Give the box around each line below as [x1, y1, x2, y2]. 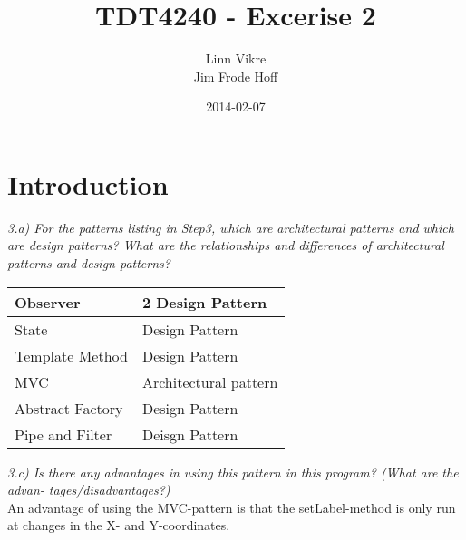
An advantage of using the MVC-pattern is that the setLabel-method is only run [7, 497, 456, 516]
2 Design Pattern [141, 291, 267, 313]
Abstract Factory [15, 397, 123, 419]
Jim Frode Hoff [193, 66, 278, 85]
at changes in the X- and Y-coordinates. [7, 516, 230, 535]
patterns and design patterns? [7, 254, 170, 273]
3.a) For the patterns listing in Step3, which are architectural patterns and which [7, 217, 454, 236]
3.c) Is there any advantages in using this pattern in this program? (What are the [7, 462, 459, 481]
